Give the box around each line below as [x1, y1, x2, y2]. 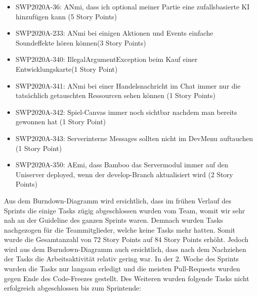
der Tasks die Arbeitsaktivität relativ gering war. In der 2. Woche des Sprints [4, 253, 239, 264]
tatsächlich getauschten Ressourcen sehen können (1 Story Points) [15, 90, 215, 100]
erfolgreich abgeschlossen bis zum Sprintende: [4, 283, 141, 293]
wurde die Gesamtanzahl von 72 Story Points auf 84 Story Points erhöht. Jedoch [4, 234, 249, 245]
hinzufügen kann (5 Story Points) [15, 11, 117, 21]
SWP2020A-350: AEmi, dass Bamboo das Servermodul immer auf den [15, 159, 228, 170]
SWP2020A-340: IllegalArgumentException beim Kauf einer [15, 54, 198, 64]
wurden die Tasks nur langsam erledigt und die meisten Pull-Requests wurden [4, 263, 240, 274]
